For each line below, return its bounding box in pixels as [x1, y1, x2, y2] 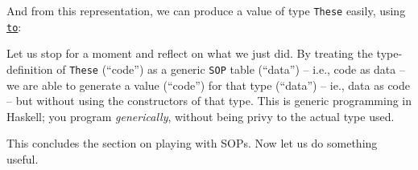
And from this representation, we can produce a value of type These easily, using [6, 2, 406, 18]
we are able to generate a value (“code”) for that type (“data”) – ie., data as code [6, 76, 411, 93]
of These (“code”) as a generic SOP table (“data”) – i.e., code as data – [56, 60, 405, 77]
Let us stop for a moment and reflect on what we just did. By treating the [6, 45, 373, 62]
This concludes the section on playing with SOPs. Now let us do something [6, 135, 378, 152]
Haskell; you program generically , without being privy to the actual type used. [6, 107, 395, 124]
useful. [6, 150, 39, 167]
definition [6, 60, 53, 77]
